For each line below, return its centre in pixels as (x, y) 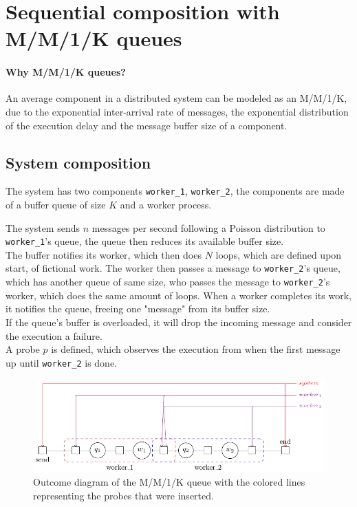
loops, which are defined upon (279, 254)
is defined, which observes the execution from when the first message (196, 349)
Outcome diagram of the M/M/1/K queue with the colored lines (169, 482)
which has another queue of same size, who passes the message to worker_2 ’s (168, 282)
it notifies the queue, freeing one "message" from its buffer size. (138, 309)
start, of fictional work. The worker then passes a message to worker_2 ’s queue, (173, 268)
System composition (78, 162)
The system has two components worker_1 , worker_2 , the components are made (175, 191)
